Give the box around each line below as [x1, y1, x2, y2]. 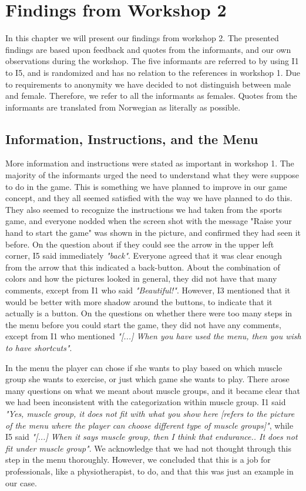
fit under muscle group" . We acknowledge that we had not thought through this [5, 442, 291, 454]
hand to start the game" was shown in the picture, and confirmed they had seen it [5, 226, 301, 239]
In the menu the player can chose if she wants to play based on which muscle [5, 361, 283, 373]
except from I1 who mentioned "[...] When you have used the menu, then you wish [5, 330, 301, 342]
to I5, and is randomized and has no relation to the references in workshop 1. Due [5, 66, 300, 78]
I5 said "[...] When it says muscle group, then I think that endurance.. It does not [5, 430, 298, 443]
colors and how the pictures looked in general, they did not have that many [5, 272, 277, 285]
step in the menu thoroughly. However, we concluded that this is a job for [5, 453, 271, 466]
